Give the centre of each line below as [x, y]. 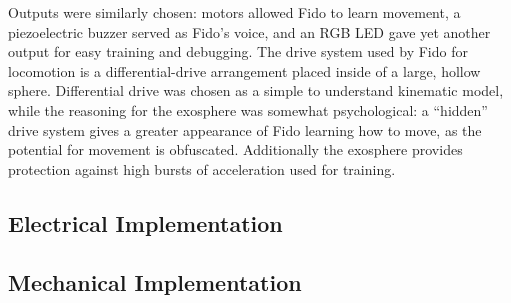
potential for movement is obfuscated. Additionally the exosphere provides [235, 149]
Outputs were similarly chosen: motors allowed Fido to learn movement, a [234, 12]
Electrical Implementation [145, 222]
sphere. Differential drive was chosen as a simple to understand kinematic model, [256, 90]
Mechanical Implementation [155, 281]
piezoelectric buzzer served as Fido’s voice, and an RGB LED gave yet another [249, 31]
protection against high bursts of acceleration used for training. [202, 168]
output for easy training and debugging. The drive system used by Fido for [238, 51]
